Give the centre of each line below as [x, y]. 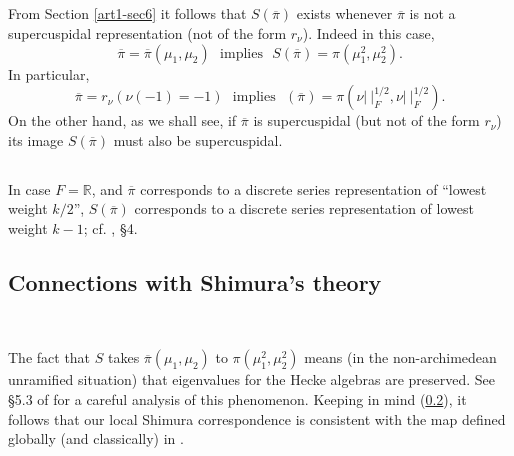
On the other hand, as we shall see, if [122, 120]
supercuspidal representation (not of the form [147, 32]
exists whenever [344, 13]
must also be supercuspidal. [198, 139]
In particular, [49, 73]
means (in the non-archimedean [400, 357]
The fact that [49, 357]
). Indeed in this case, [368, 32]
